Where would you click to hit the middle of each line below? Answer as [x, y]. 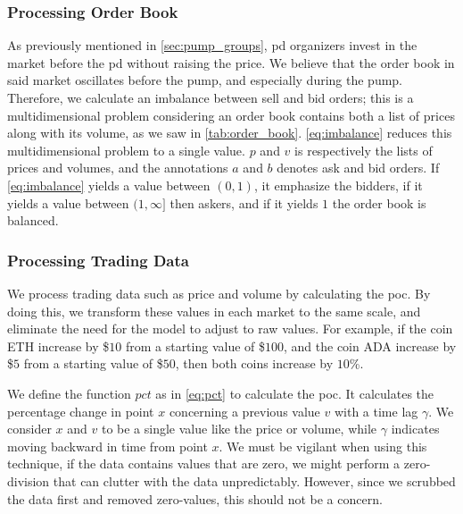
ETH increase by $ [58, 345]
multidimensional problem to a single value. [126, 150]
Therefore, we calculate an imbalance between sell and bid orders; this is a [211, 97]
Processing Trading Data [98, 260]
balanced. [33, 220]
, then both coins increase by [254, 363]
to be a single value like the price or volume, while [239, 429]
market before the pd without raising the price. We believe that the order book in [231, 62]
